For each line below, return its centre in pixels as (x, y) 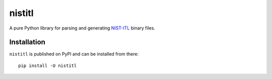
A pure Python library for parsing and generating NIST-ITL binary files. (82, 28)
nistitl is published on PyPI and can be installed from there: (74, 54)
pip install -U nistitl (48, 65)
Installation (27, 42)
